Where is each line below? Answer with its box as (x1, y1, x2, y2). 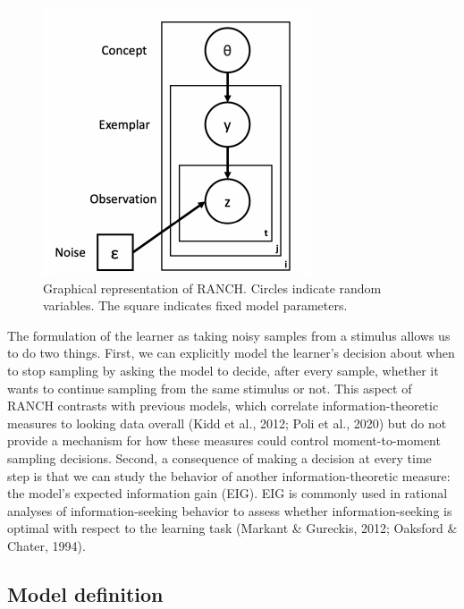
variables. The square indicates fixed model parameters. (43, 296, 348, 315)
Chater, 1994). (7, 536, 86, 554)
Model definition (7, 579, 164, 607)
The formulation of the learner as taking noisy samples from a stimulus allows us (7, 326, 451, 344)
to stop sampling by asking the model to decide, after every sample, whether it (7, 360, 439, 379)
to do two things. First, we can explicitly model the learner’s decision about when (7, 343, 455, 362)
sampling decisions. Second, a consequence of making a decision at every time (7, 448, 432, 467)
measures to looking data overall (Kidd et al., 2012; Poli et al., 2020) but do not (7, 413, 447, 432)
